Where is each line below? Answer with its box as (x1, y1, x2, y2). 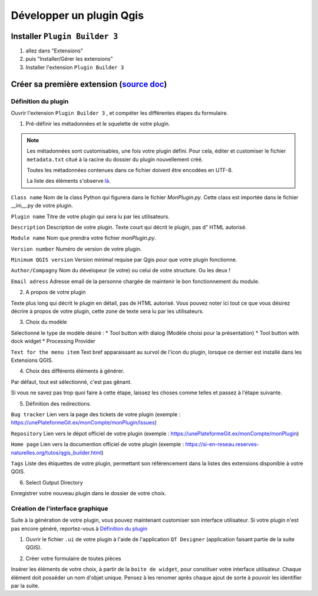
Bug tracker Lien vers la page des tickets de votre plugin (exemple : (11, 410, 181, 418)
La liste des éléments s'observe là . (26, 177, 111, 185)
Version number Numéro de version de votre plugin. (11, 245, 142, 252)
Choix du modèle (25, 318, 67, 325)
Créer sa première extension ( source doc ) (11, 79, 167, 89)
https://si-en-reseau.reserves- (185, 441, 259, 448)
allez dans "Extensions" (25, 47, 84, 54)
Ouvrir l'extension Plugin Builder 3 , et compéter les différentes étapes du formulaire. (11, 110, 228, 116)
